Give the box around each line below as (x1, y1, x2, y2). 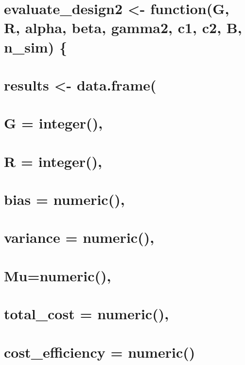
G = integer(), (4, 113, 103, 133)
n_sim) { (4, 36, 68, 56)
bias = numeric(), (4, 189, 125, 209)
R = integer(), (4, 151, 102, 171)
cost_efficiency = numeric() (4, 342, 195, 362)
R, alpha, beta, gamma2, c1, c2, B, (4, 18, 242, 37)
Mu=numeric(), (4, 265, 111, 285)
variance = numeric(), (4, 227, 155, 247)
